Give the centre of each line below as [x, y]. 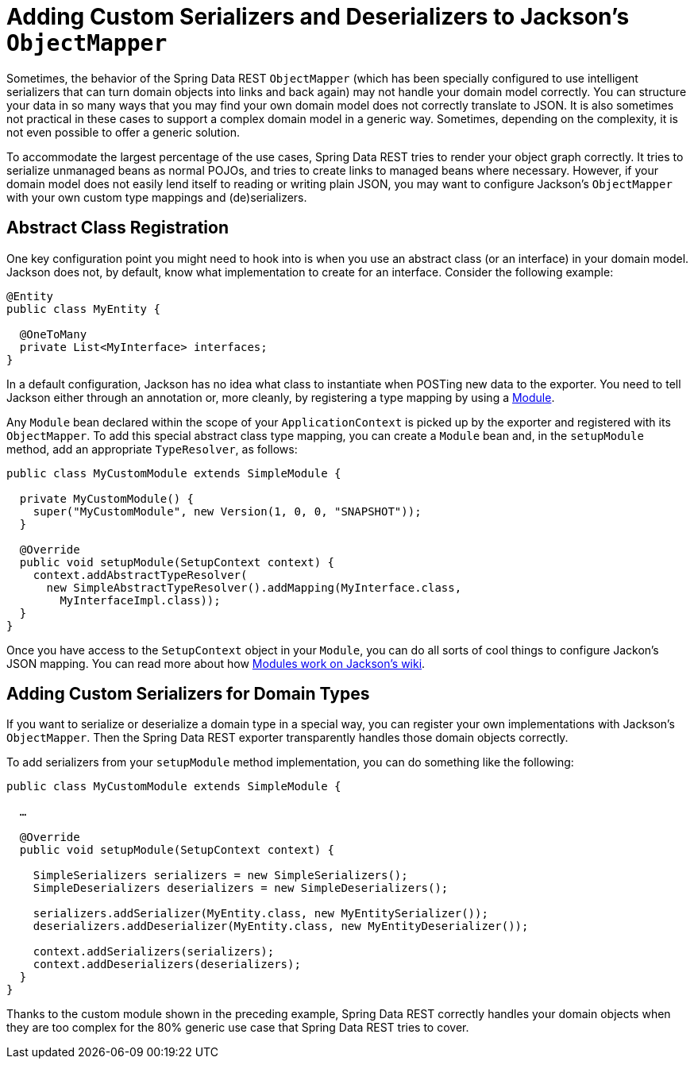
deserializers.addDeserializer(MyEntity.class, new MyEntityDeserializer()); [281, 926]
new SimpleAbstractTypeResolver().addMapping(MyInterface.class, [254, 587]
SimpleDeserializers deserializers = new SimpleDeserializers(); [241, 888]
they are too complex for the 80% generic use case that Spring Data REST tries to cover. [238, 1028]
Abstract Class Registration [118, 228]
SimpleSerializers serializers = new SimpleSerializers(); [220, 876]
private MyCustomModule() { [107, 498]
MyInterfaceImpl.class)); [140, 600]
